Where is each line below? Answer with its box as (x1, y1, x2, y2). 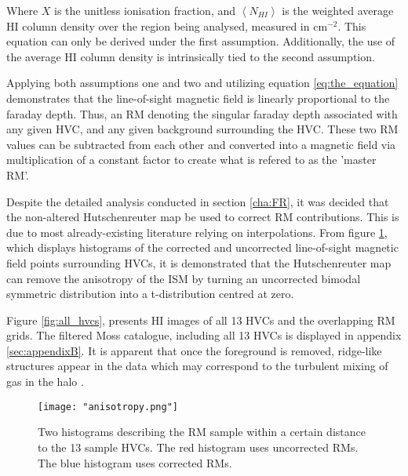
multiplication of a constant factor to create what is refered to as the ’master (6, 151, 377, 168)
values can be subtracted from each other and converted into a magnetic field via (6, 136, 396, 152)
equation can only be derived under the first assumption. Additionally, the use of (6, 33, 395, 49)
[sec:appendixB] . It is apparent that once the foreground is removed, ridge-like (6, 342, 382, 358)
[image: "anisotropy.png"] (38, 401, 178, 412)
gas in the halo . (6, 373, 84, 390)
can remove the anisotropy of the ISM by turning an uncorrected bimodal (6, 270, 361, 286)
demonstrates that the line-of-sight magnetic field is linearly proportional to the (6, 89, 390, 106)
